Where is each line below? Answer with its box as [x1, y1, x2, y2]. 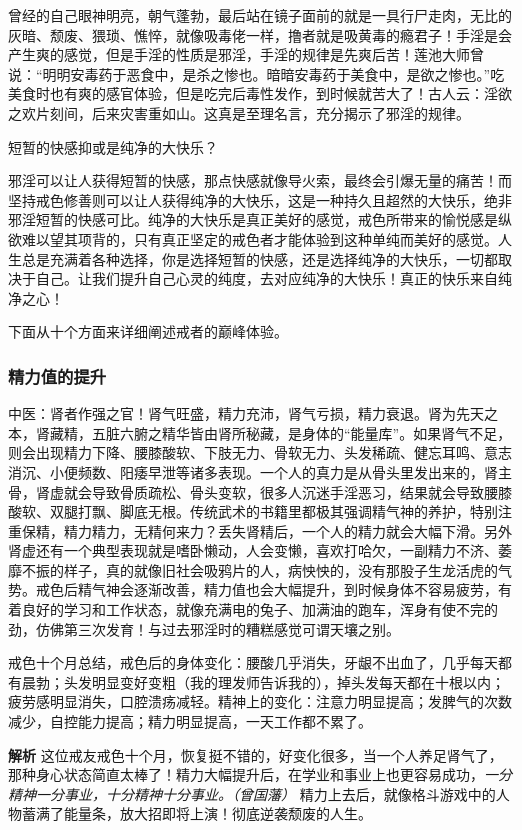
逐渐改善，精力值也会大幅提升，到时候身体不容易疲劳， [133, 579, 498, 600]
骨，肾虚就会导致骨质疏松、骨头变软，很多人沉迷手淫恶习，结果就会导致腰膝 [8, 481, 512, 502]
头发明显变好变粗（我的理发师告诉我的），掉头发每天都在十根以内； [63, 671, 505, 692]
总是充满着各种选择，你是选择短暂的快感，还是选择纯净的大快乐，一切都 [21, 248, 498, 269]
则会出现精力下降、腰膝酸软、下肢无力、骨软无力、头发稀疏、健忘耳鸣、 [8, 442, 484, 463]
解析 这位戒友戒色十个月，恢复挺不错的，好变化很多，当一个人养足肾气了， [8, 744, 503, 765]
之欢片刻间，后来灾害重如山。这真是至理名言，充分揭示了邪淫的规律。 [8, 102, 470, 123]
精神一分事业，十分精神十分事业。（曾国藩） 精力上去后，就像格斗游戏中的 [8, 783, 496, 804]
